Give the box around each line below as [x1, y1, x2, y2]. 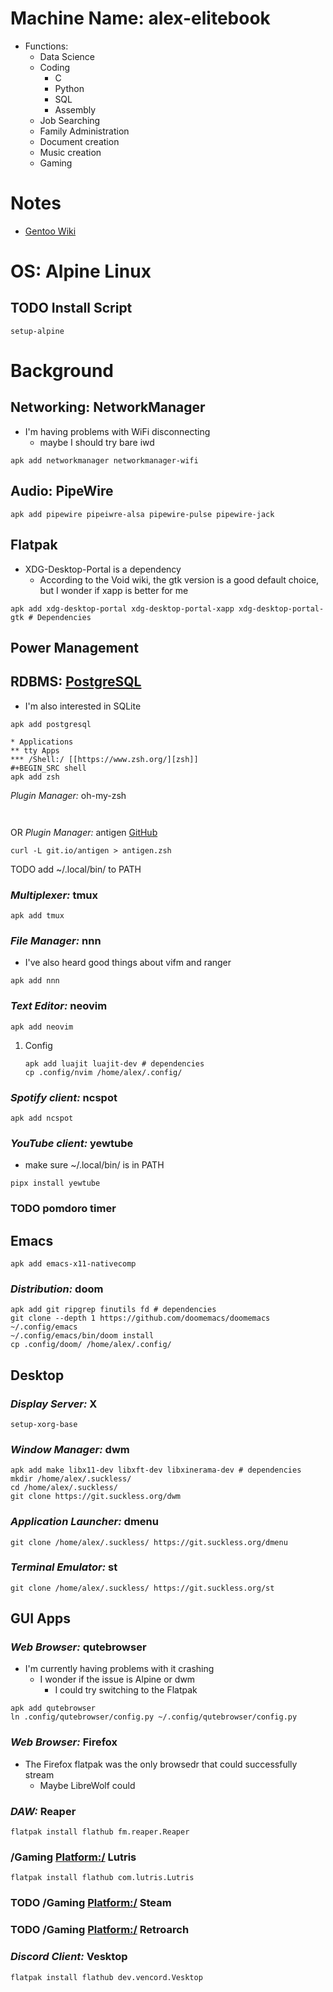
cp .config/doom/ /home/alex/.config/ [10, 1340, 172, 1350]
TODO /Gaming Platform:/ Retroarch [10, 1923, 190, 1937]
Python [54, 82, 85, 94]
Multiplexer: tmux [10, 888, 99, 902]
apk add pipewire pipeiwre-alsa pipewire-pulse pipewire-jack [10, 509, 275, 519]
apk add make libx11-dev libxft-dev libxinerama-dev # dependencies [10, 1465, 302, 1476]
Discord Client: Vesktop [10, 1950, 128, 1964]
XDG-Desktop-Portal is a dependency [24, 563, 182, 575]
